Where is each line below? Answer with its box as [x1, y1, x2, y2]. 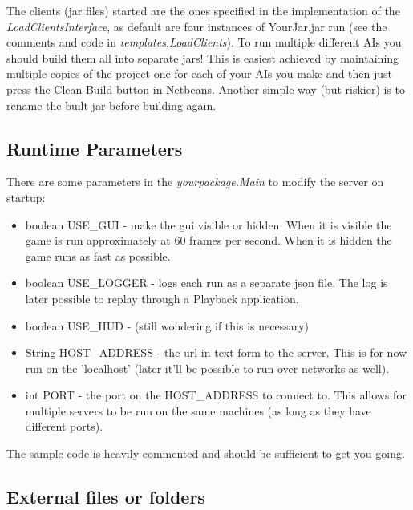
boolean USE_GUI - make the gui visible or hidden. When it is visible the [25, 216, 392, 233]
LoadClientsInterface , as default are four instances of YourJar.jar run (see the [6, 18, 387, 34]
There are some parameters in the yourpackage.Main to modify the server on [6, 173, 384, 190]
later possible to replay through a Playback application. [25, 289, 299, 306]
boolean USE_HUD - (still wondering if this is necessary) [25, 317, 309, 334]
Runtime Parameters [6, 136, 183, 160]
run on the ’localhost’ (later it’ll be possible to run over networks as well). [25, 359, 390, 376]
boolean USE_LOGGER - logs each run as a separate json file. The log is [25, 274, 388, 291]
